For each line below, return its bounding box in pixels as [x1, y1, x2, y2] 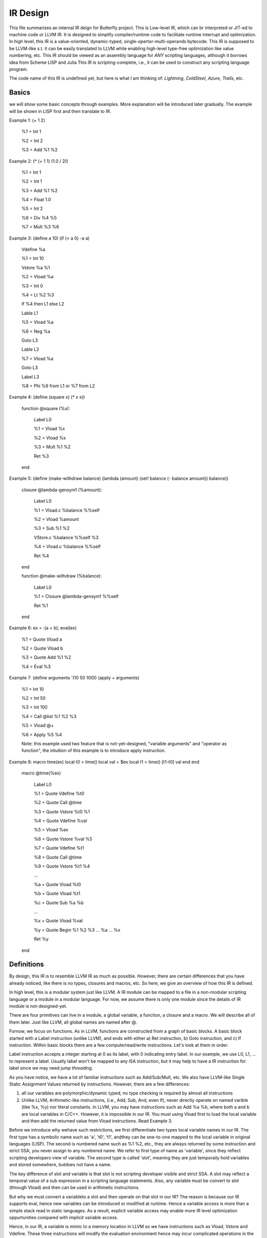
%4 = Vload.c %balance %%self [34, 544, 101, 550]
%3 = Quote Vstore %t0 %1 [34, 809, 90, 815]
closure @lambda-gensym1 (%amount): [21, 487, 102, 493]
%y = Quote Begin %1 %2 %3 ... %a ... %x [34, 927, 121, 933]
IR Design [9, 7, 49, 18]
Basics [9, 88, 31, 97]
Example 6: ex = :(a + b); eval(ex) [9, 625, 77, 631]
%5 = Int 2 [21, 206, 43, 211]
